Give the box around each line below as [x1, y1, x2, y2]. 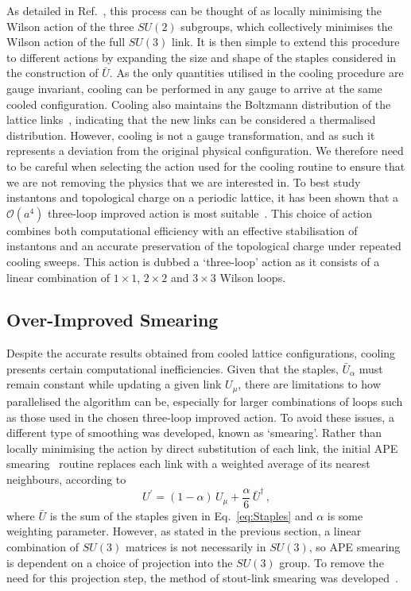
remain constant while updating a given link [6, 376, 222, 392]
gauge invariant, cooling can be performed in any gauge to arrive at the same [6, 79, 382, 96]
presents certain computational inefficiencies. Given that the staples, [6, 360, 339, 377]
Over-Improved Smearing [6, 307, 219, 332]
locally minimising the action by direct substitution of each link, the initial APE [6, 439, 398, 456]
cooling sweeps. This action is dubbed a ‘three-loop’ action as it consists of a [6, 253, 380, 269]
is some [327, 507, 363, 523]
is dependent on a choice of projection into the [6, 554, 233, 570]
